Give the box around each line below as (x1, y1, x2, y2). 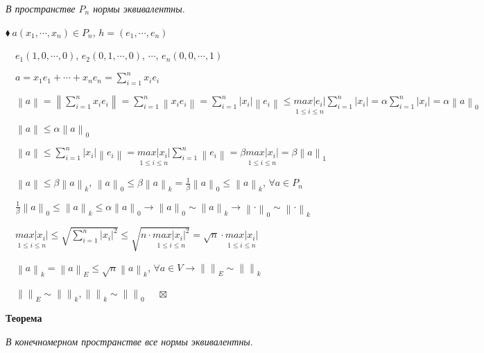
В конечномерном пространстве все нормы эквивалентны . (6, 334, 253, 348)
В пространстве (6, 1, 76, 15)
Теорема (6, 311, 42, 325)
